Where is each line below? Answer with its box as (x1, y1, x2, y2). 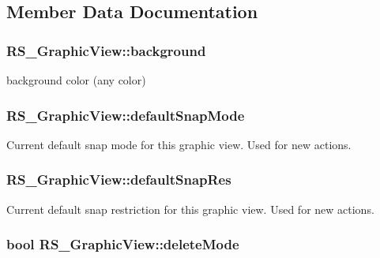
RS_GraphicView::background (6, 40, 206, 60)
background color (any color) (6, 72, 146, 88)
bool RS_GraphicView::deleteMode (6, 234, 239, 254)
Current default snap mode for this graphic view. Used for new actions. (6, 136, 352, 152)
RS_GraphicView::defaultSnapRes (6, 170, 231, 189)
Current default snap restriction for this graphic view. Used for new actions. (6, 200, 374, 217)
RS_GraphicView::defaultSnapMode (6, 105, 245, 125)
